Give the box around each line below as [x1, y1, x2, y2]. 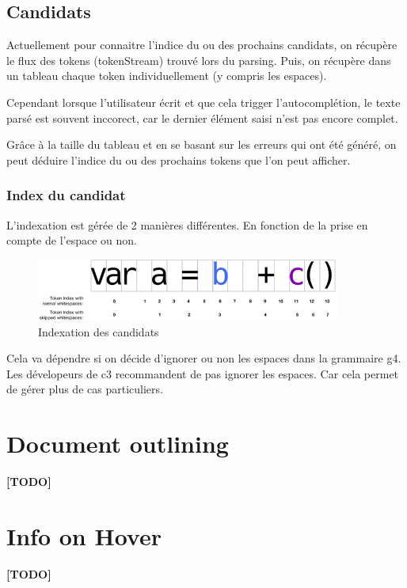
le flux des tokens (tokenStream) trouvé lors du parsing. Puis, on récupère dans [6, 51, 391, 68]
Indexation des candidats [38, 323, 159, 340]
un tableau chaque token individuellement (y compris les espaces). [6, 67, 327, 84]
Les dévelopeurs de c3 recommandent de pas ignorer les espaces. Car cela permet [6, 365, 399, 381]
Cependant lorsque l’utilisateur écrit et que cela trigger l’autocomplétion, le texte [6, 93, 401, 110]
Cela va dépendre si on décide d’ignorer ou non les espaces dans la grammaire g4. [6, 350, 401, 366]
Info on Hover [6, 519, 162, 552]
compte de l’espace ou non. [6, 232, 137, 248]
